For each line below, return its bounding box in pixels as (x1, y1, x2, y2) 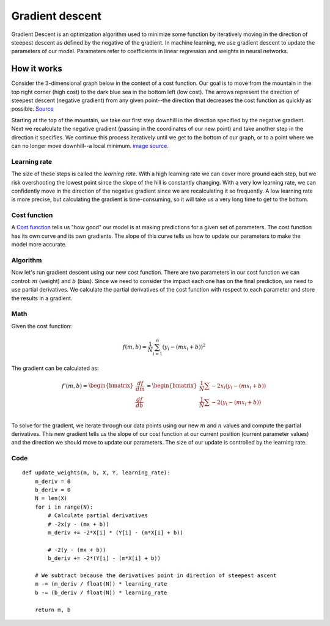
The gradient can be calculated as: (11, 364, 99, 372)
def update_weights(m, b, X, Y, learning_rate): (22, 469, 170, 476)
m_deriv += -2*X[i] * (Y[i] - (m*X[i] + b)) (48, 529, 183, 536)
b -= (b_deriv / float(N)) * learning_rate (34, 589, 167, 596)
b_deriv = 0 (34, 487, 71, 493)
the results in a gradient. (11, 294, 73, 302)
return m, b (34, 606, 71, 613)
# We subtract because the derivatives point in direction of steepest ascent (34, 572, 277, 579)
